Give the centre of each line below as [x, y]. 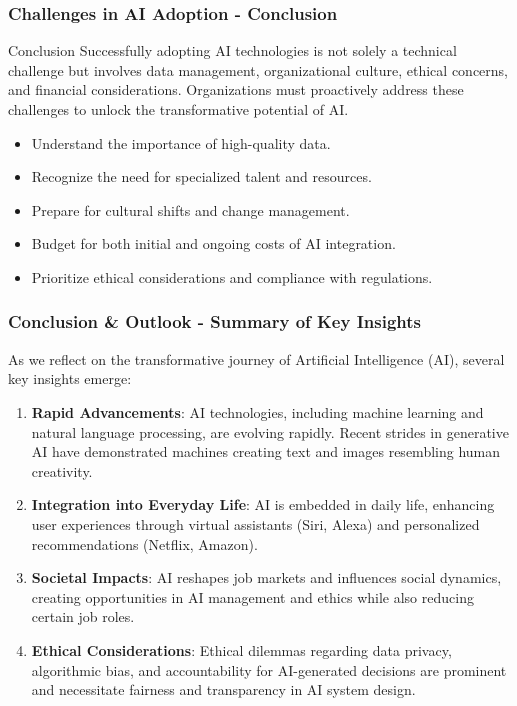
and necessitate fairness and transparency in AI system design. [223, 689]
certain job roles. [83, 616]
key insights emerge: [70, 378]
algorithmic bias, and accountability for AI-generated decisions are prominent [269, 669]
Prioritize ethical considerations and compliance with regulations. [232, 276]
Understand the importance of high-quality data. [181, 142]
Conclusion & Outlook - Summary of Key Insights [214, 321]
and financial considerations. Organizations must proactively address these [236, 89]
